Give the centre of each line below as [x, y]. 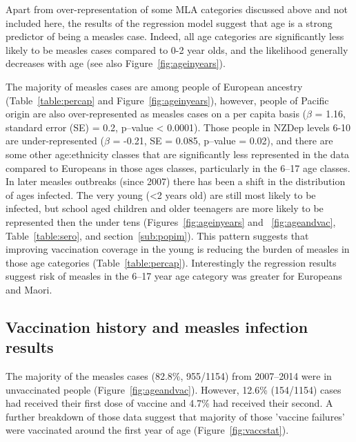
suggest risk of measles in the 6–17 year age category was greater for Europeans [174, 276]
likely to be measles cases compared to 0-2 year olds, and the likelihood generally [177, 49]
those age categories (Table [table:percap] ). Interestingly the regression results [171, 262]
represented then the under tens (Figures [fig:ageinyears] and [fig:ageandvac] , [171, 221]
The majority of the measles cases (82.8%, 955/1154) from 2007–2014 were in [169, 376]
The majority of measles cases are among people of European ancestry [154, 86]
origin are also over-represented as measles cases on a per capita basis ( [156, 114]
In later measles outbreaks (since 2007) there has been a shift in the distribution [176, 181]
